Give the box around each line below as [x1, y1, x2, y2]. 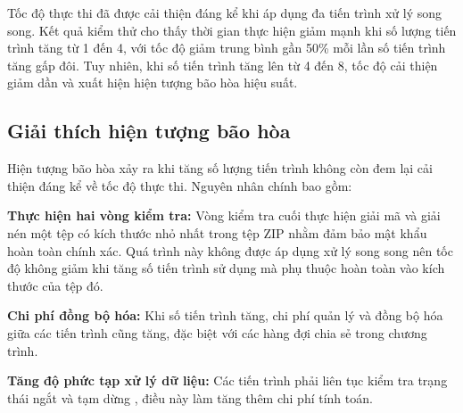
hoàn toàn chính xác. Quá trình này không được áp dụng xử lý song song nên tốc [7, 241, 453, 260]
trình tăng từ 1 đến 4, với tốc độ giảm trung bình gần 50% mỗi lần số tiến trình [7, 38, 446, 57]
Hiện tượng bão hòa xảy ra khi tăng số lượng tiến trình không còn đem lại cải [7, 159, 433, 178]
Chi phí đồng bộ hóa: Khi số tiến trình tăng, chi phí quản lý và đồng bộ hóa [7, 306, 443, 325]
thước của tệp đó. [7, 276, 103, 294]
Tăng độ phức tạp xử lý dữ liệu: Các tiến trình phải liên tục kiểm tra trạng [7, 371, 448, 390]
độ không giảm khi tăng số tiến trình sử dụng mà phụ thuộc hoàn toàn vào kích [7, 259, 445, 277]
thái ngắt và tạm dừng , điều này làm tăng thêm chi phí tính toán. [7, 388, 373, 407]
